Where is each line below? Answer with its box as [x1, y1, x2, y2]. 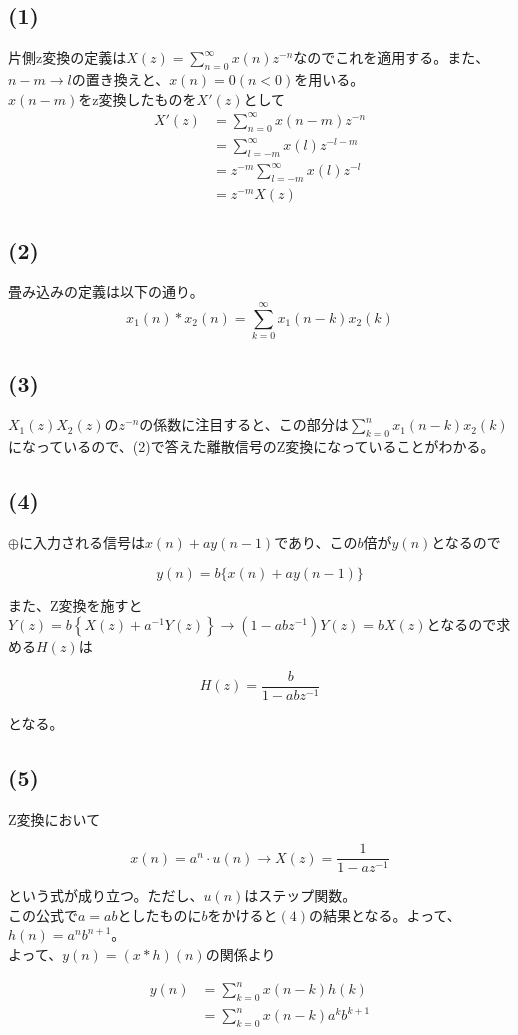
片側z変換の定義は [8, 47, 127, 68]
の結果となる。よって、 [308, 904, 461, 925]
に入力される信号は [18, 531, 145, 552]
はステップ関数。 [244, 885, 357, 906]
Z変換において [8, 808, 101, 829]
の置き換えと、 [71, 69, 170, 89]
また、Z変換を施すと [8, 594, 143, 615]
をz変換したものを [78, 88, 197, 109]
